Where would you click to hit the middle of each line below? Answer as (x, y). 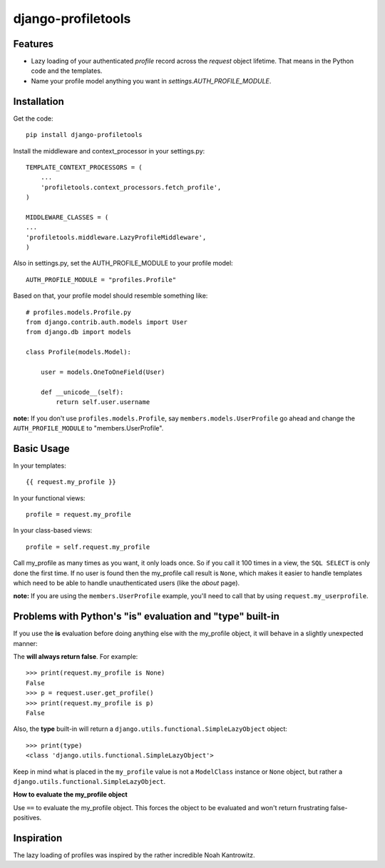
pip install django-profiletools (84, 135)
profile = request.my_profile (79, 514)
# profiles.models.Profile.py (79, 312)
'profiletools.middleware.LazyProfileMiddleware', (116, 237)
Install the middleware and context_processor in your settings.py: (109, 151)
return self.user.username (103, 402)
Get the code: (33, 118)
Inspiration (38, 838)
